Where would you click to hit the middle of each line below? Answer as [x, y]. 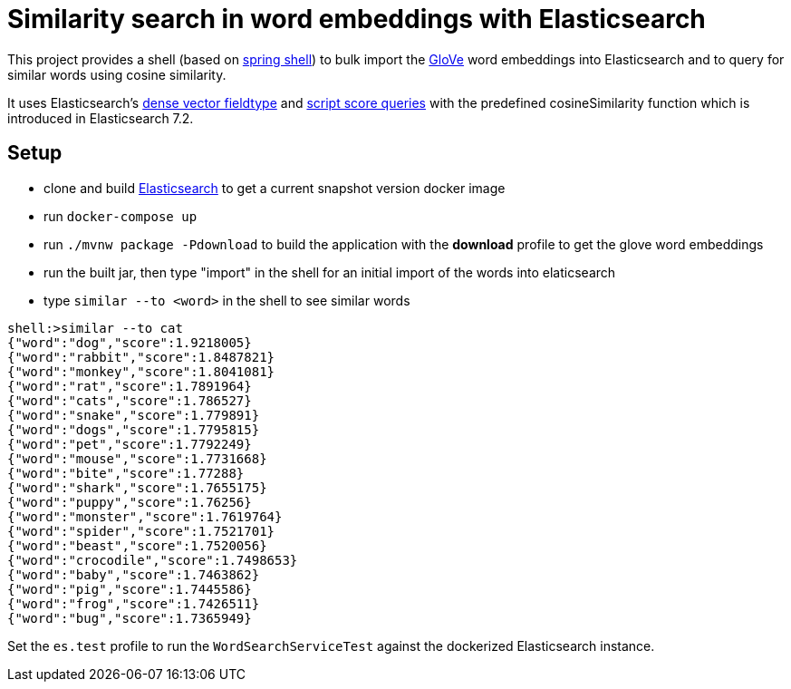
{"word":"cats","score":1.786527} [130, 400]
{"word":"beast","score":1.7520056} [137, 545]
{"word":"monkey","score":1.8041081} [141, 371]
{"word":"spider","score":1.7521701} [141, 531]
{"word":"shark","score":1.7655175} [137, 487]
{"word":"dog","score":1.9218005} [130, 342]
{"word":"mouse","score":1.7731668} [137, 458]
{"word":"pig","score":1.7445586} [130, 589]
